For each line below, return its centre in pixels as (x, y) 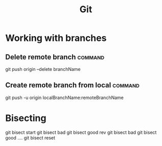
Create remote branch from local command (72, 85)
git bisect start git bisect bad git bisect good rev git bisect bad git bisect (81, 132)
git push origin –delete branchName (43, 69)
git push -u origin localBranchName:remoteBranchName (65, 98)
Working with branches (56, 38)
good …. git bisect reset (30, 138)
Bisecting (26, 118)
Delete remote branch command (55, 57)
